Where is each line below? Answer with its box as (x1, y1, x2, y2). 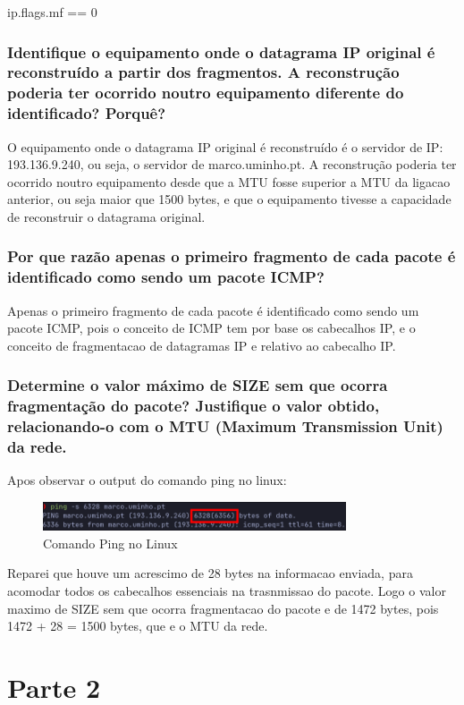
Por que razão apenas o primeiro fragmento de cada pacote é (7, 245, 456, 268)
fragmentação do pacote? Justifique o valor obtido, (7, 395, 380, 417)
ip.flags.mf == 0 (7, 3, 97, 21)
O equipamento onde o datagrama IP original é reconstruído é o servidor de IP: (7, 137, 443, 156)
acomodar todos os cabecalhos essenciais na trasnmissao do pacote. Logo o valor (7, 581, 446, 599)
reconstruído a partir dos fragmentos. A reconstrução (7, 61, 400, 83)
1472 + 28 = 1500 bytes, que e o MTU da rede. (7, 616, 268, 635)
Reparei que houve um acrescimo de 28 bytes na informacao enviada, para (7, 564, 413, 582)
